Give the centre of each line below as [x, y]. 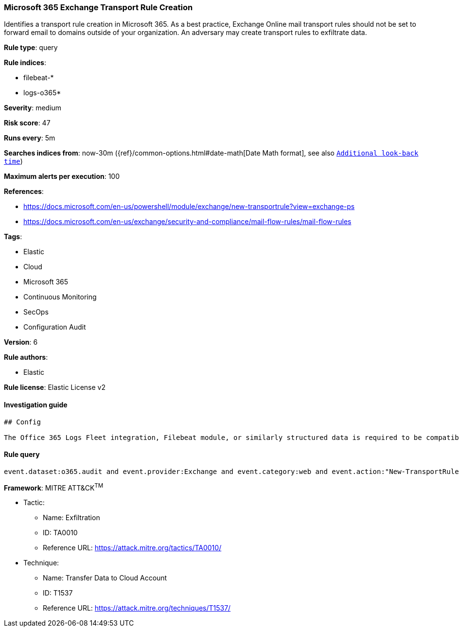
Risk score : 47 [27, 123]
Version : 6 [21, 342]
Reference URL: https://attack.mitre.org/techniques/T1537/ [137, 608]
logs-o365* [42, 93]
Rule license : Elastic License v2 [55, 387]
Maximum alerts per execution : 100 [62, 176]
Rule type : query [31, 48]
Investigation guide [36, 404]
